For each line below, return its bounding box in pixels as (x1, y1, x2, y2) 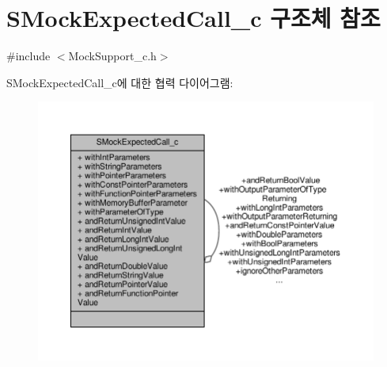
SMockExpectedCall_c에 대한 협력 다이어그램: (6, 74, 233, 90)
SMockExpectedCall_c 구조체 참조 (6, 2, 381, 34)
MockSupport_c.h (68, 48, 157, 64)
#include (6, 48, 51, 64)
